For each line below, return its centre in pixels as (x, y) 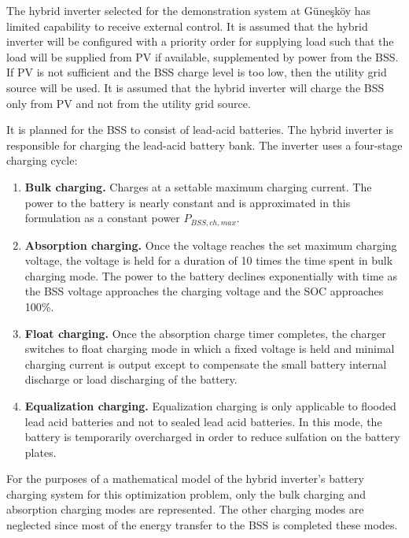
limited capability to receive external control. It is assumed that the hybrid (187, 26)
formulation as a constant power (102, 218)
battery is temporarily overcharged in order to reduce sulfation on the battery (212, 437)
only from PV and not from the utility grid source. (129, 103)
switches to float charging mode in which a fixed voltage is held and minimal (210, 349)
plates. (41, 452)
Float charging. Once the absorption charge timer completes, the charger (205, 333)
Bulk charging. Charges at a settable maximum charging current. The (198, 186)
